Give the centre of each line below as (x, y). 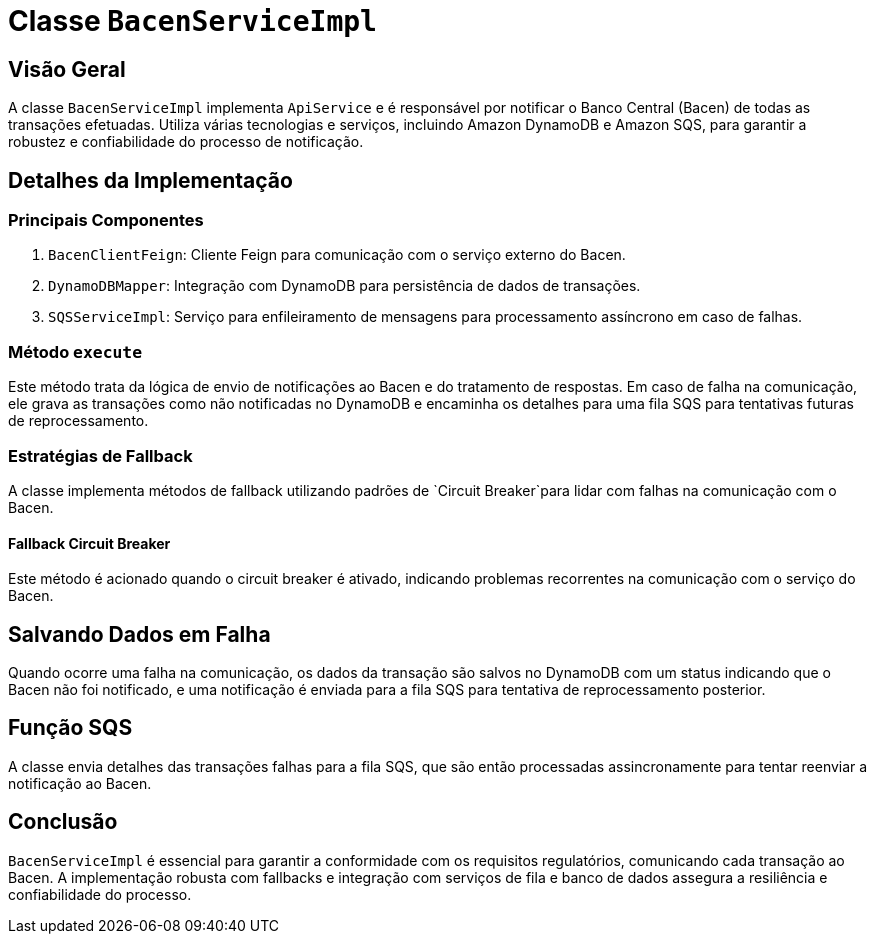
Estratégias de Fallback (100, 455)
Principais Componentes (106, 220)
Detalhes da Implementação (150, 180)
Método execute (75, 351)
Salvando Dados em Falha (139, 634)
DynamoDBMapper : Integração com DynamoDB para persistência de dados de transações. (344, 286)
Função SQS (70, 728)
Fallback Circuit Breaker (89, 543)
